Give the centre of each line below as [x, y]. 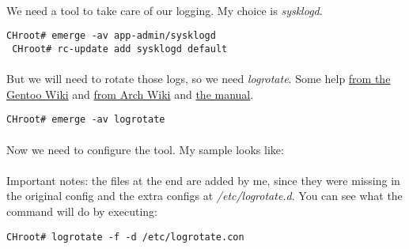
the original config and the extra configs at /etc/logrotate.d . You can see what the [204, 196]
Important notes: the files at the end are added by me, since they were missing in [203, 180]
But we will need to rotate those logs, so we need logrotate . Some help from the [199, 79]
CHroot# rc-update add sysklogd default [120, 49]
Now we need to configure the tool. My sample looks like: [145, 149]
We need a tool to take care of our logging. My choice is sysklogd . [165, 10]
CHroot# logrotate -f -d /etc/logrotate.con [125, 237]
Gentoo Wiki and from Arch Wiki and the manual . [130, 94]
